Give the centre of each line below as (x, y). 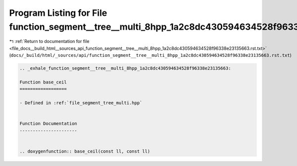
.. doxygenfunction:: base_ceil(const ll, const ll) (85, 151)
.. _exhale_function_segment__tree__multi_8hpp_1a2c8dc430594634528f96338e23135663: (125, 68)
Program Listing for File (58, 13)
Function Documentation (49, 124)
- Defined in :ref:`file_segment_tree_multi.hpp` (81, 103)
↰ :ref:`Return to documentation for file (49, 41)
